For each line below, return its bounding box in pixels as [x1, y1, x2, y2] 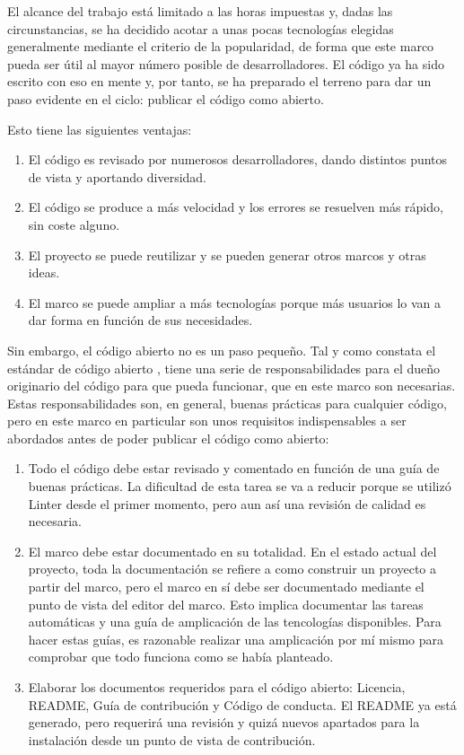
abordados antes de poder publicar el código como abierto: [7, 428, 329, 447]
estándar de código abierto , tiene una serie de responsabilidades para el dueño [7, 358, 441, 377]
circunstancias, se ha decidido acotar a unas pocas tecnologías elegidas [7, 19, 394, 38]
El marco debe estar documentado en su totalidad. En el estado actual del [28, 541, 437, 560]
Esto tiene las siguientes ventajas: [7, 119, 192, 138]
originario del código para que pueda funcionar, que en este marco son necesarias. [7, 376, 456, 395]
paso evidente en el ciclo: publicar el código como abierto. [7, 89, 324, 108]
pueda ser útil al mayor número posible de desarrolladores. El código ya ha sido [7, 54, 444, 73]
